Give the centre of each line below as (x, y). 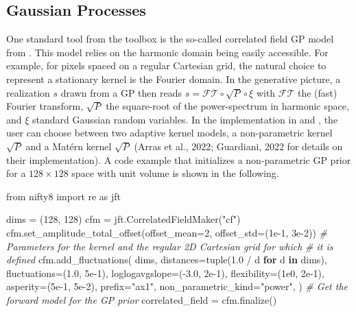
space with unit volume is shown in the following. (175, 173)
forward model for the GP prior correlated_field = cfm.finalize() (142, 299)
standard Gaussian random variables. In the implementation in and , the (185, 119)
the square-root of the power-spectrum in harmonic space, (227, 106)
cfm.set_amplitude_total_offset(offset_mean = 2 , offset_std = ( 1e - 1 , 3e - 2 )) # (167, 232)
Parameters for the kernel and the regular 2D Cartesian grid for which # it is (170, 246)
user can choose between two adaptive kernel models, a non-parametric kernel (169, 133)
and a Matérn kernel (69, 146)
